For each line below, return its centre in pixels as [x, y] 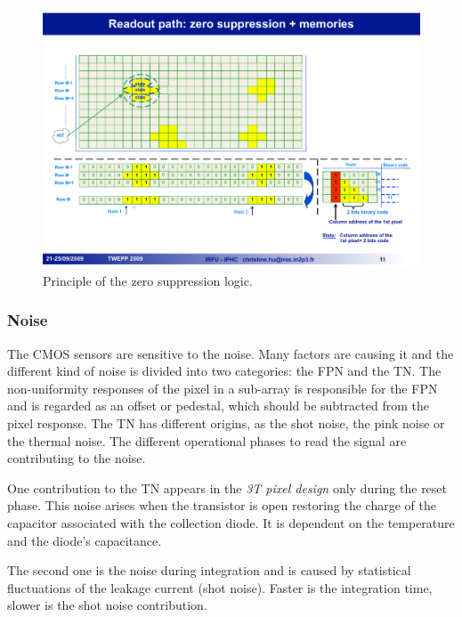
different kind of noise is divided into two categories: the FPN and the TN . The [224, 371]
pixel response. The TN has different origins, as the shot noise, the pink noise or [226, 422]
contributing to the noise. [77, 458]
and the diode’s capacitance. [85, 540]
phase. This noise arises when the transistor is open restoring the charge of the [222, 505]
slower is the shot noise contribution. [107, 605]
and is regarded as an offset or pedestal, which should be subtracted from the [218, 406]
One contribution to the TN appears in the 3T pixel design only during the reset [227, 487]
